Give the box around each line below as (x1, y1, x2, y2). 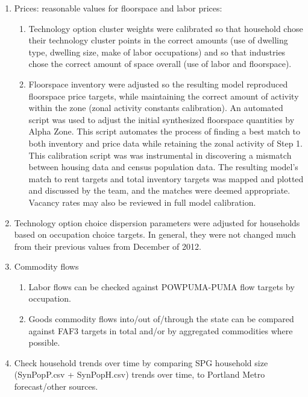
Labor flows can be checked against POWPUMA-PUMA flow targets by (28, 280, 295, 293)
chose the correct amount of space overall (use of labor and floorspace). (28, 57, 292, 70)
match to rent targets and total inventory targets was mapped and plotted (28, 172, 304, 185)
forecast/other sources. (14, 380, 98, 393)
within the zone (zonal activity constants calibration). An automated (28, 101, 283, 114)
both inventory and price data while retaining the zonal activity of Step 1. (28, 136, 303, 149)
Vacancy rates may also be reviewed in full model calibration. (28, 195, 256, 208)
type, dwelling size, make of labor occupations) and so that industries (28, 45, 286, 58)
